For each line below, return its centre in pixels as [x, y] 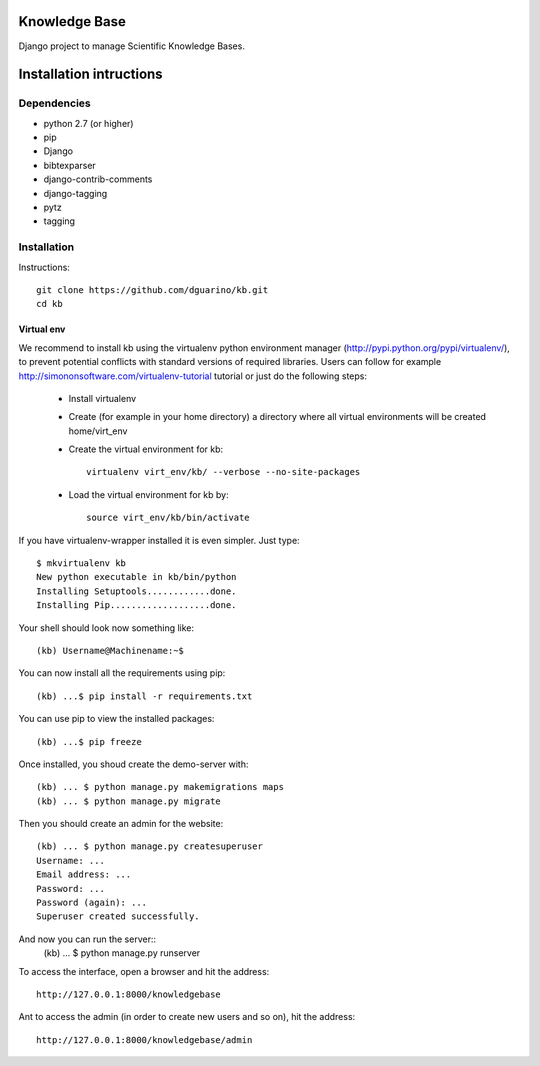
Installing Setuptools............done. [136, 591]
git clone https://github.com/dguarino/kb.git [152, 289]
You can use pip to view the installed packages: [116, 719]
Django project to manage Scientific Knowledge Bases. [131, 46]
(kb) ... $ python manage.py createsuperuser [150, 846]
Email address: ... [84, 874]
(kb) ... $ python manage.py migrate [129, 801]
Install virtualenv [102, 398]
